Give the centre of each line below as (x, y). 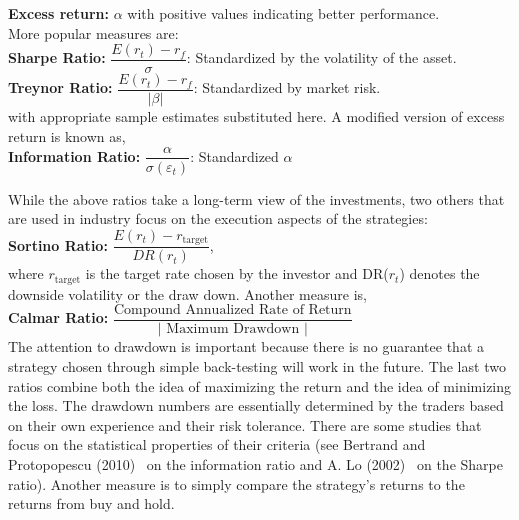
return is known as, (67, 135)
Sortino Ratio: (58, 244)
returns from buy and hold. (91, 503)
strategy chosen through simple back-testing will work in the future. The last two (257, 365)
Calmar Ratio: (58, 317)
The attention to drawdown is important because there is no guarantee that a (246, 346)
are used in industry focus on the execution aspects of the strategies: (218, 218)
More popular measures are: (93, 32)
